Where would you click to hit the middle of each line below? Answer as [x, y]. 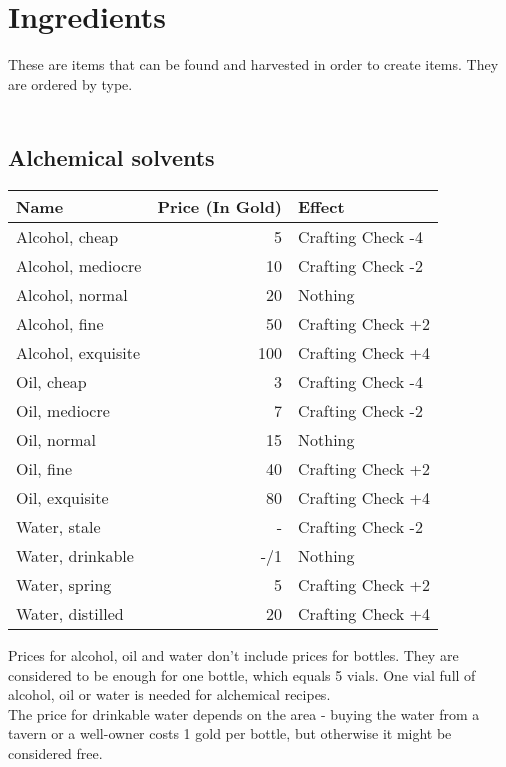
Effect [321, 207]
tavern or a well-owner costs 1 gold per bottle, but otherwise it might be [230, 733]
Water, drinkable [75, 556]
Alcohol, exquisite [78, 353]
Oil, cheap [51, 382]
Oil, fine [44, 469]
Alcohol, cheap [67, 237]
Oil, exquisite [62, 498]
